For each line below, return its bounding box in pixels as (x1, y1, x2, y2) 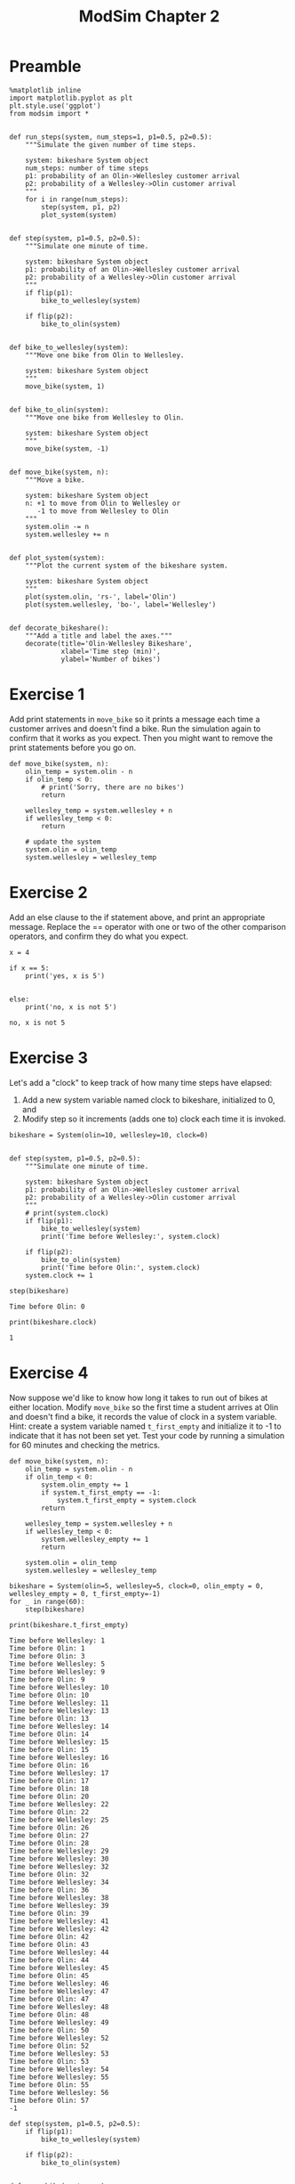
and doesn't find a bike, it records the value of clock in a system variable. (9, 1411, 277, 1422)
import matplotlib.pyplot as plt (9, 94, 133, 102)
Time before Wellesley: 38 (9, 1893, 109, 1903)
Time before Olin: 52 (9, 2041, 90, 2050)
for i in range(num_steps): (25, 194, 129, 204)
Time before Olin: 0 (9, 1302, 86, 1311)
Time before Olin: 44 (9, 1955, 90, 1965)
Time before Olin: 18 (9, 1784, 90, 1793)
